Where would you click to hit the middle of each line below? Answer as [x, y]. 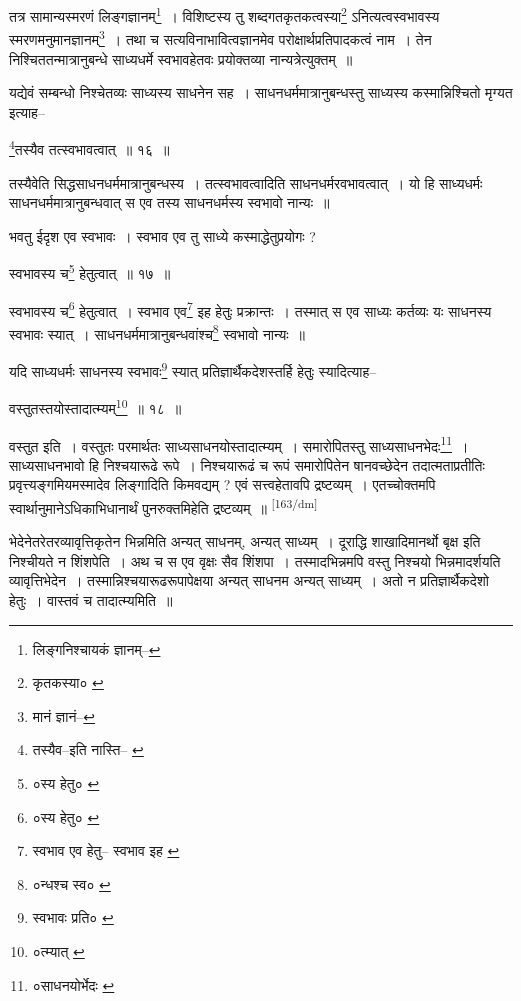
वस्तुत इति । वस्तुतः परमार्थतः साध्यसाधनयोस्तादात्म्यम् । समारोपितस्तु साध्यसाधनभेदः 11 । [239, 444]
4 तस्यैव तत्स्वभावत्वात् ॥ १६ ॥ [89, 147]
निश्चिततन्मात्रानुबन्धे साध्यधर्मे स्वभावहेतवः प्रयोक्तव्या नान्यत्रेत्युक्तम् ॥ [181, 58]
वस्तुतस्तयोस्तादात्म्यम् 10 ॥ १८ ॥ [95, 406]
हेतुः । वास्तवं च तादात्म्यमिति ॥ [91, 600]
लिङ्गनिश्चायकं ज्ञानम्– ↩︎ [96, 648]
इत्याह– [27, 111]
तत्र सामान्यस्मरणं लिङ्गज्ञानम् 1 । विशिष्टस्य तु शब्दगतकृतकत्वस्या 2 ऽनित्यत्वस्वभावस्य [224, 14]
